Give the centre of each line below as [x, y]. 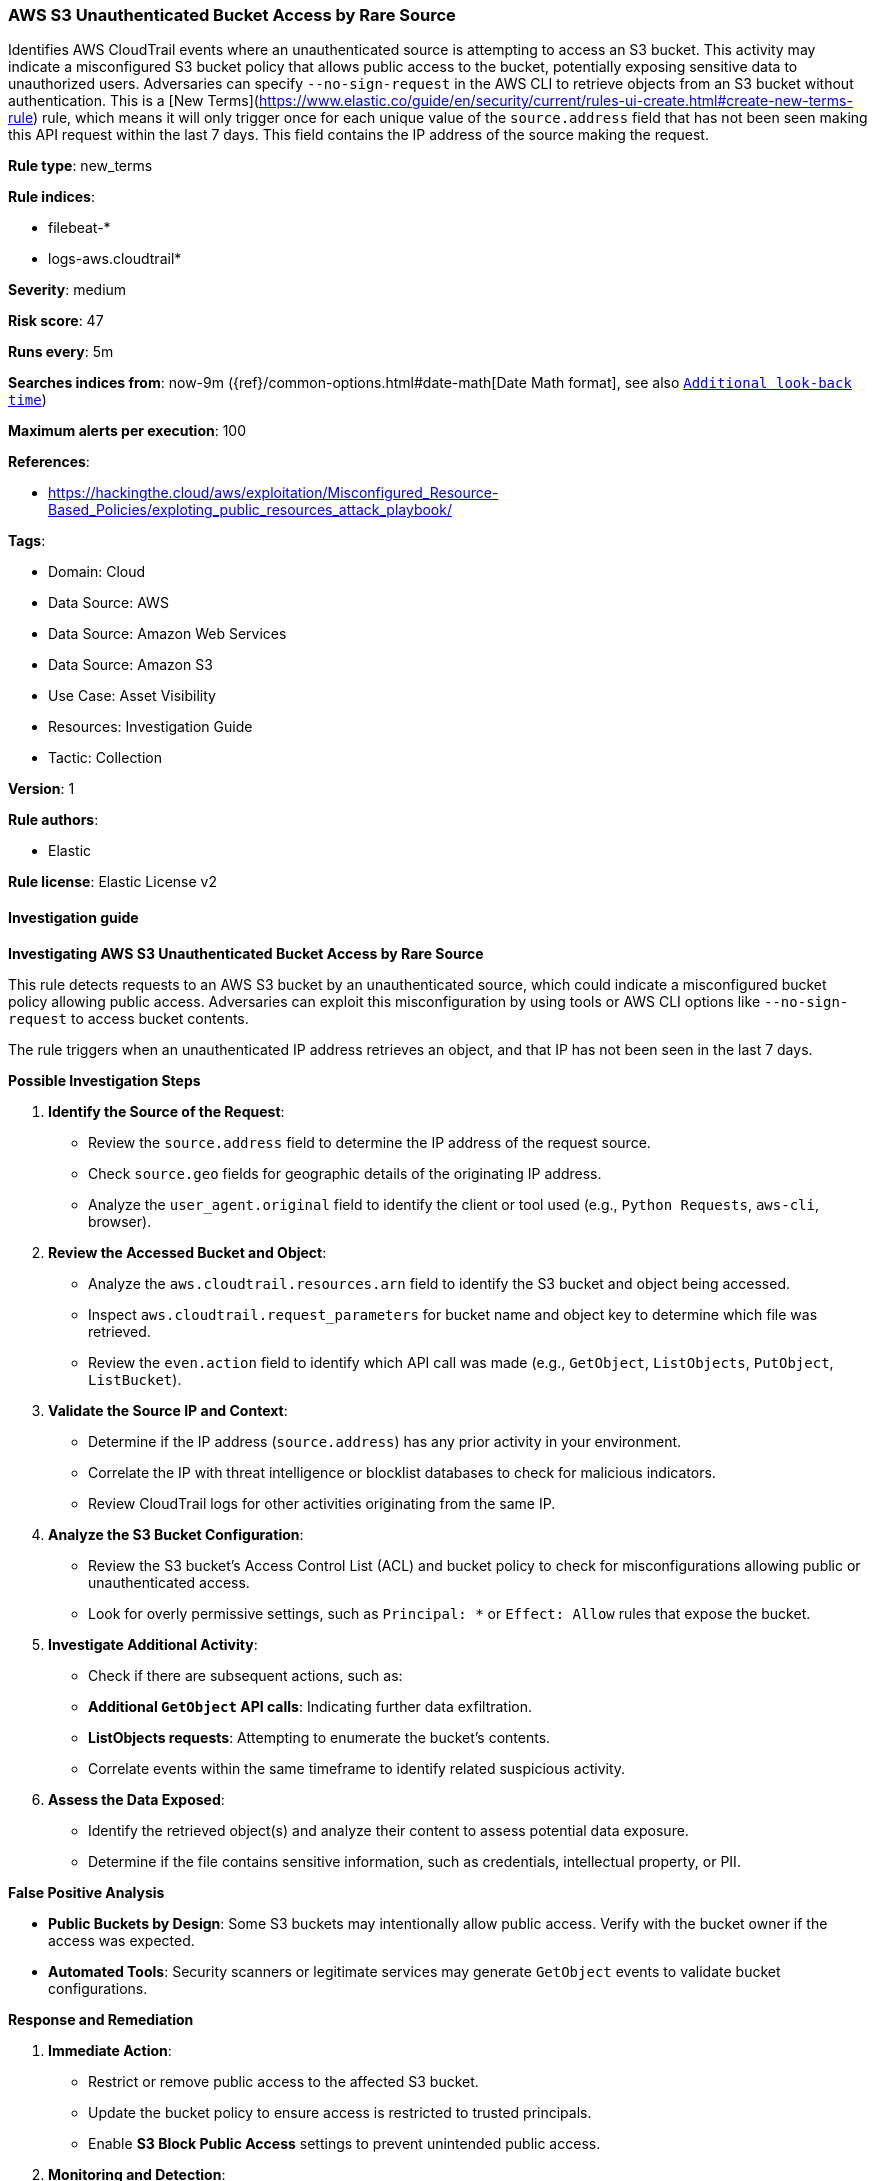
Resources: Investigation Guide [150, 727]
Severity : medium [67, 290]
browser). [120, 1221]
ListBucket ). [135, 1379]
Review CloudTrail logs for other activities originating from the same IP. [322, 1503]
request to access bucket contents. [128, 1018]
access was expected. [121, 1940]
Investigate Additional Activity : [153, 1644]
